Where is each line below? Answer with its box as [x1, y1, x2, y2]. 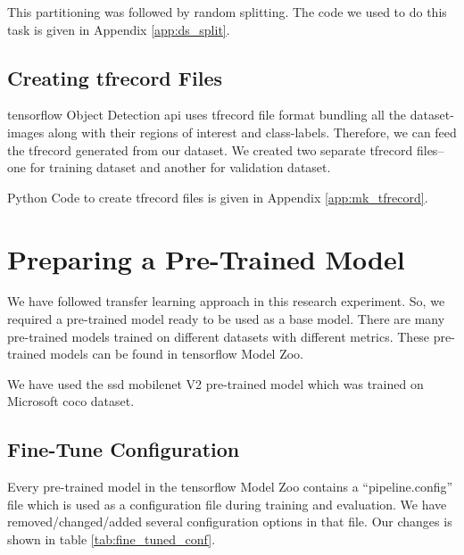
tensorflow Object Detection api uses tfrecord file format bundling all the [7, 105, 407, 124]
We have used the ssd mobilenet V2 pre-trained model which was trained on [7, 374, 424, 393]
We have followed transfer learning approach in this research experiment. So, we [7, 292, 445, 311]
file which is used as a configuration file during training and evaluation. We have [7, 494, 447, 513]
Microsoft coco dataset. [7, 392, 135, 410]
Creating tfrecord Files [7, 63, 223, 91]
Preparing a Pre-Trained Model [7, 240, 405, 277]
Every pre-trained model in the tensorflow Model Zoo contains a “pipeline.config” [7, 477, 453, 496]
